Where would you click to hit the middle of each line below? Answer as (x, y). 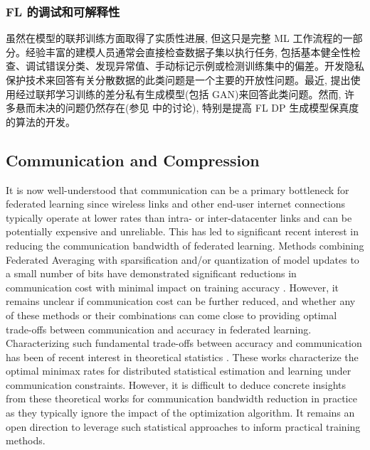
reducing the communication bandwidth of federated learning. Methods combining (185, 245)
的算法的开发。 (41, 121)
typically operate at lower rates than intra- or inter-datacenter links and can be (179, 217)
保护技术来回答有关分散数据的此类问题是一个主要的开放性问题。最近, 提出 (178, 80)
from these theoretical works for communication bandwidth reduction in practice (181, 398)
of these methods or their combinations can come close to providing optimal (171, 315)
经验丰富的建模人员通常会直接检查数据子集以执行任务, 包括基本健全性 (188, 52)
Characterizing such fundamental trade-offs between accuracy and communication (184, 343)
